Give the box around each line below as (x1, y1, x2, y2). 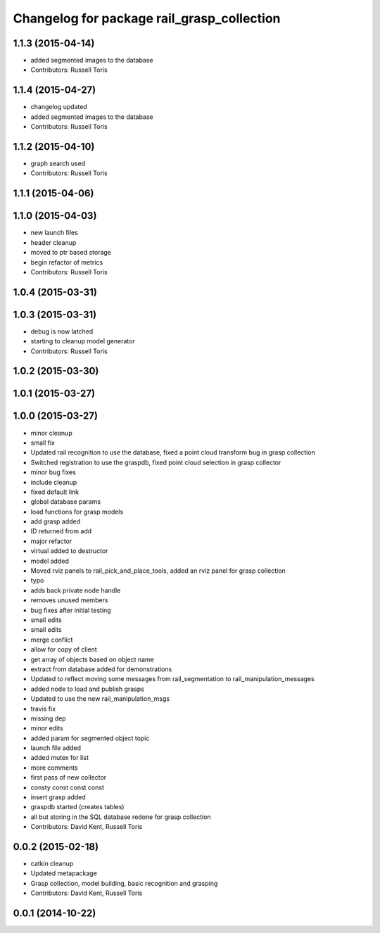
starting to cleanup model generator (30, 337, 135, 345)
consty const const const (30, 783, 105, 792)
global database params (30, 497, 101, 506)
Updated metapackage (30, 869, 98, 877)
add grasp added (30, 517, 81, 526)
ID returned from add (30, 527, 92, 535)
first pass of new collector (30, 773, 107, 782)
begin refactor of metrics (30, 258, 103, 267)
